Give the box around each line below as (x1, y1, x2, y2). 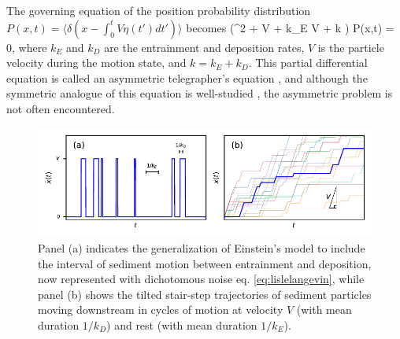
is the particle (317, 39, 384, 55)
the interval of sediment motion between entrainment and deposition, (38, 255, 372, 271)
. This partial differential (248, 54, 368, 71)
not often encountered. (6, 100, 115, 116)
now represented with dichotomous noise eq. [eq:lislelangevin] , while (38, 271, 365, 287)
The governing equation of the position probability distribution (6, 2, 311, 18)
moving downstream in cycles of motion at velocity (38, 301, 283, 318)
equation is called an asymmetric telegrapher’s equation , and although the (6, 69, 368, 86)
